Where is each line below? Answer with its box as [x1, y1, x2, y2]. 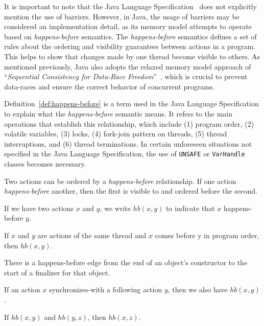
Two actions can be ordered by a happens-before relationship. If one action [4, 175, 236, 186]
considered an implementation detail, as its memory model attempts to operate [4, 21, 252, 32]
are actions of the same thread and [37, 229, 147, 240]
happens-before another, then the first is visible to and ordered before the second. [4, 185, 257, 196]
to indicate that [165, 202, 215, 213]
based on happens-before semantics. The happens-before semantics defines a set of [4, 31, 257, 41]
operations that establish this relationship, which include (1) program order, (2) [4, 118, 254, 129]
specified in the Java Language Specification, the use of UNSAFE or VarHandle [4, 148, 245, 159]
